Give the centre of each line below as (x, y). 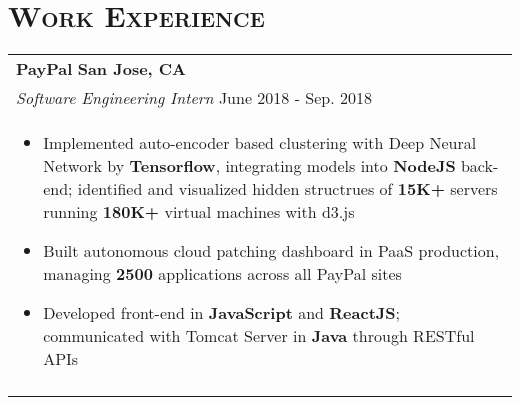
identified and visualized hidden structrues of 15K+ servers (287, 189)
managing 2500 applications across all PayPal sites (222, 274)
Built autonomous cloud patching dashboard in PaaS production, (271, 251)
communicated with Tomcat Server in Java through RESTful (259, 336)
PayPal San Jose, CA (101, 69)
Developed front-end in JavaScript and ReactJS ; (222, 313)
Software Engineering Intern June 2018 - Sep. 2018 (194, 98)
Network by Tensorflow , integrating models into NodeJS (249, 166)
